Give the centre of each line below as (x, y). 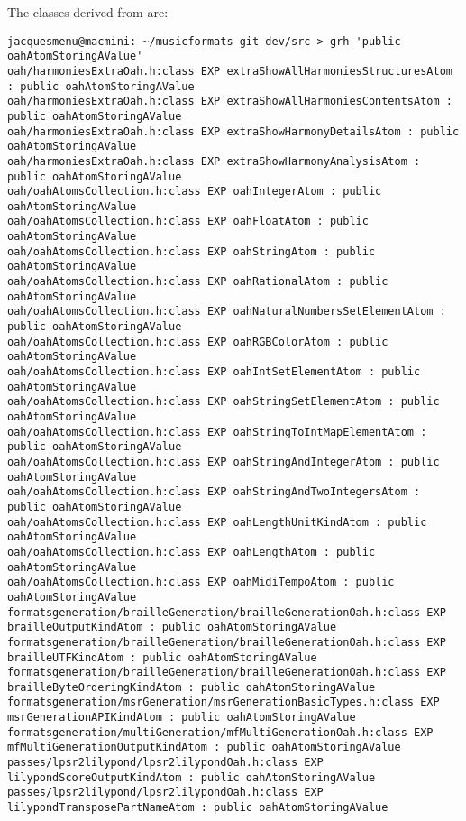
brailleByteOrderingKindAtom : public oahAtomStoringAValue (192, 687)
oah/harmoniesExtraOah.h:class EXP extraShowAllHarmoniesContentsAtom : (230, 101)
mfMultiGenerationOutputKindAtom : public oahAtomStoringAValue (204, 747)
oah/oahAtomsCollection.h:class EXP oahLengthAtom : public (192, 552)
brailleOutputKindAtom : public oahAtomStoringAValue (172, 627)
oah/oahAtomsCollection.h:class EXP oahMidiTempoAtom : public (201, 582)
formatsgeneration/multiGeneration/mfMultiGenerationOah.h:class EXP (220, 732)
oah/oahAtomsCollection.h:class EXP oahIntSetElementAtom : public (214, 372)
